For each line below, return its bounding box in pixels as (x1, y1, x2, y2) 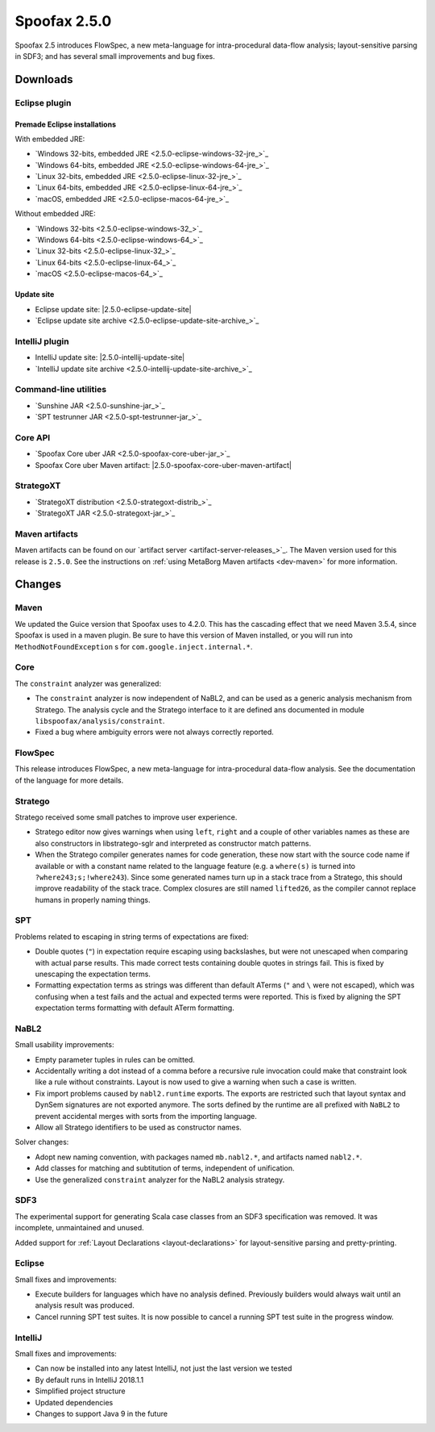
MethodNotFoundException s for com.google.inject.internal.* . (14, 641, 253, 651)
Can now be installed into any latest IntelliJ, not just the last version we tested (35, 1363, 292, 1373)
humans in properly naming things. (35, 895, 151, 904)
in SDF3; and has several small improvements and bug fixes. (14, 51, 215, 61)
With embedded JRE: (14, 134, 85, 144)
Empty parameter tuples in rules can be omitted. (35, 1054, 195, 1064)
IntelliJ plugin (14, 336, 69, 347)
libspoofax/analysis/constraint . (35, 716, 165, 725)
